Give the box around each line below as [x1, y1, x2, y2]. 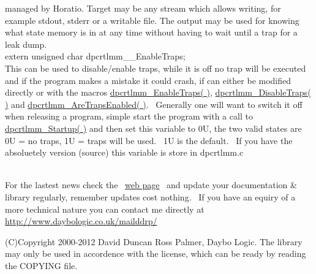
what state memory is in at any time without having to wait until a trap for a [5, 26, 298, 39]
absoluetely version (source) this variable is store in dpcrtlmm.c [5, 146, 244, 159]
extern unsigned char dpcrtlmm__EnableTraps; [5, 50, 186, 63]
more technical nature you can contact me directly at [5, 202, 205, 215]
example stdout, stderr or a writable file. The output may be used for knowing [5, 13, 299, 26]
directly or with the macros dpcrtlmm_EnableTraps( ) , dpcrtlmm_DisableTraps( [5, 86, 311, 99]
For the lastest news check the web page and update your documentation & [5, 178, 297, 191]
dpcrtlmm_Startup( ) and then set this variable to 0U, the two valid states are [5, 121, 302, 134]
